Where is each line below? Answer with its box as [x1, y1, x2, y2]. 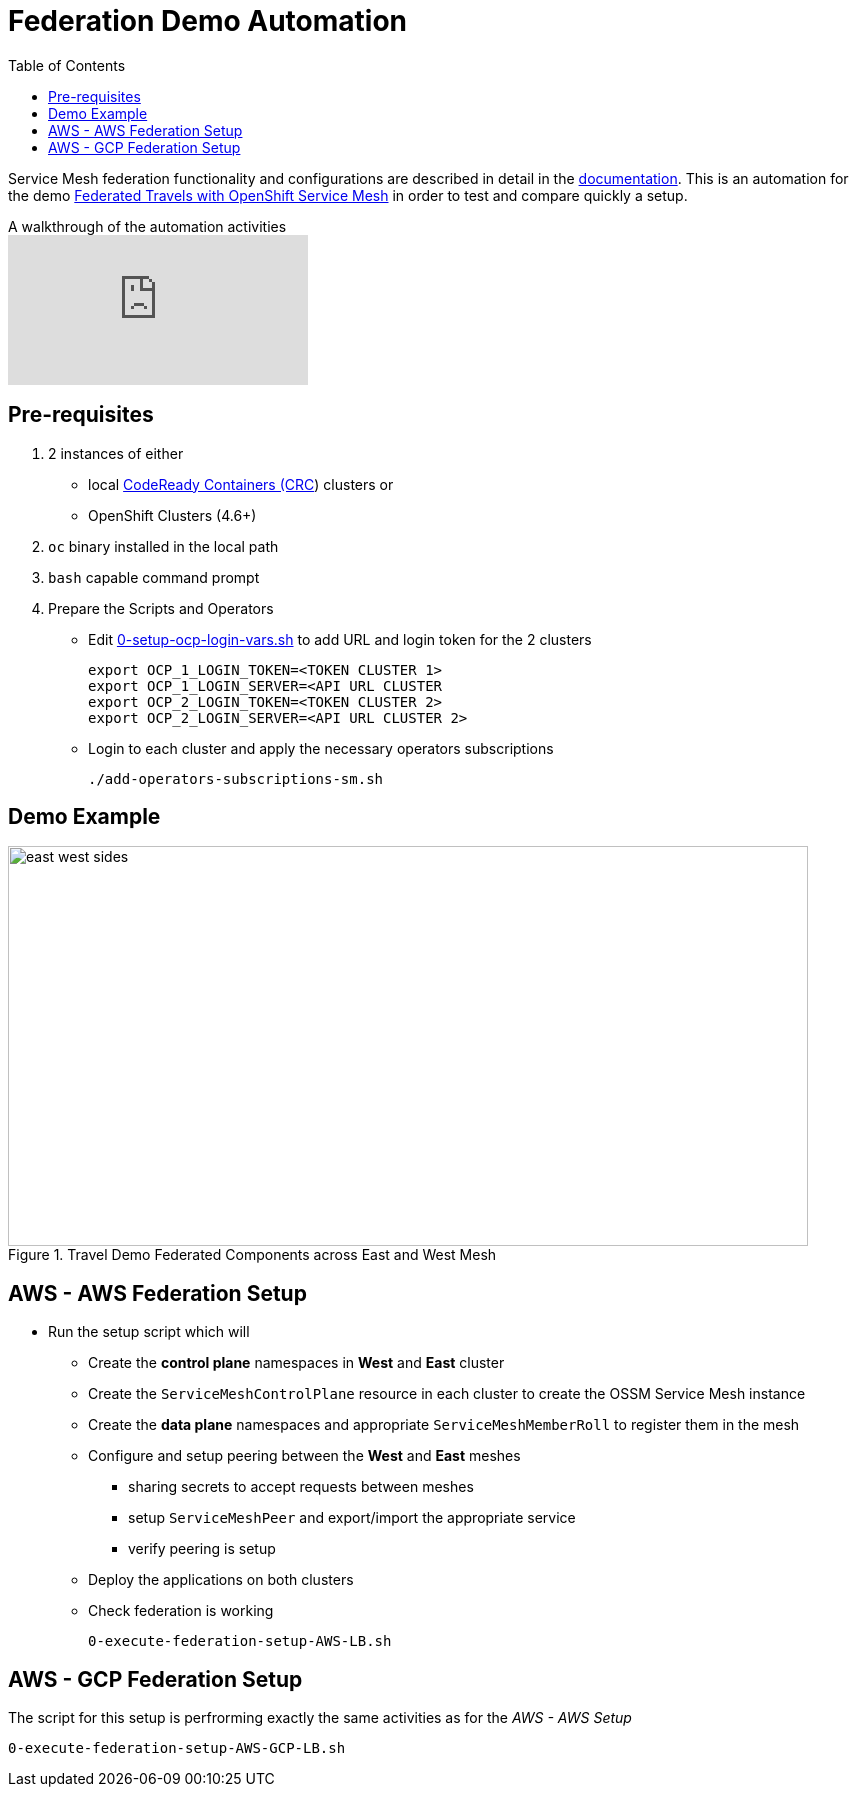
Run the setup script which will [48, 1323, 250, 1341]
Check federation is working [88, 1602, 274, 1620]
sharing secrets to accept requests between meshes [128, 1478, 474, 1496]
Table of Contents [8, 56, 126, 74]
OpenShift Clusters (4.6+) [88, 506, 257, 524]
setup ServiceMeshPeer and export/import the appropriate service [128, 1509, 576, 1527]
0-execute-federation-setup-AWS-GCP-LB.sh [8, 1740, 346, 1757]
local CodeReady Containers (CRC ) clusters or [88, 475, 394, 493]
